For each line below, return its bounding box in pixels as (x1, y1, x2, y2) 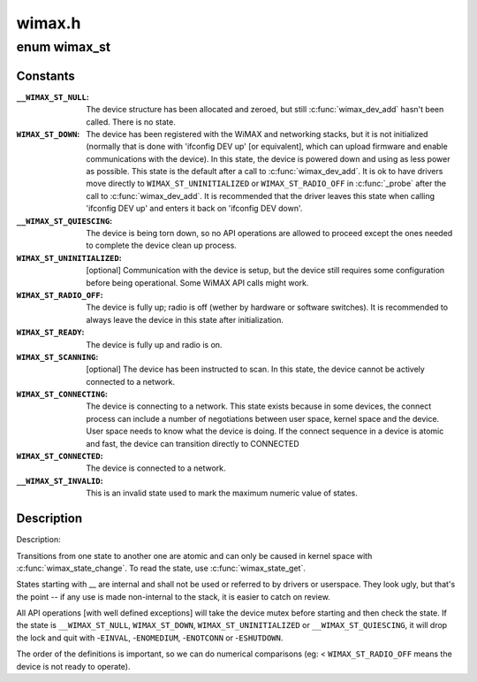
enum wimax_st (16, 39, 110, 55)
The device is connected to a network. (86, 463, 226, 473)
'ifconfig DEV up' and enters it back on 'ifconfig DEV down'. (86, 203, 303, 214)
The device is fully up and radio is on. (86, 339, 223, 349)
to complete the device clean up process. (86, 240, 238, 251)
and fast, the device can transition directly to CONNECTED (86, 438, 299, 448)
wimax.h (16, 13, 81, 33)
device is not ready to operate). (16, 661, 131, 671)
